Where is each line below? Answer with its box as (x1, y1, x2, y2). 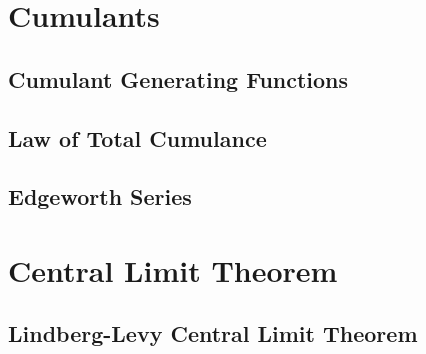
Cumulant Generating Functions (8, 63, 349, 94)
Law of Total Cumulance (8, 122, 267, 153)
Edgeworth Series (8, 181, 192, 212)
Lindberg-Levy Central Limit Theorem (8, 318, 418, 349)
